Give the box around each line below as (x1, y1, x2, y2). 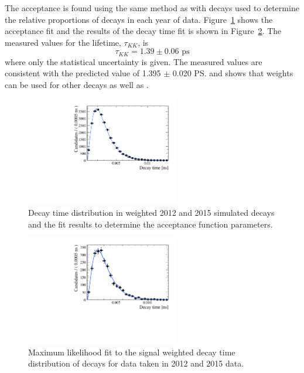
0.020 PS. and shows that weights (172, 67, 293, 79)
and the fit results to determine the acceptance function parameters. (28, 218, 273, 230)
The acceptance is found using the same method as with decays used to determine (5, 2, 299, 13)
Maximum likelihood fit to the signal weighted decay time (28, 345, 235, 358)
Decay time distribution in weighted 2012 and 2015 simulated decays (28, 206, 275, 218)
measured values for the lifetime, (5, 36, 121, 48)
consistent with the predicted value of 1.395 (5, 67, 161, 79)
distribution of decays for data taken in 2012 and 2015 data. (28, 357, 244, 369)
